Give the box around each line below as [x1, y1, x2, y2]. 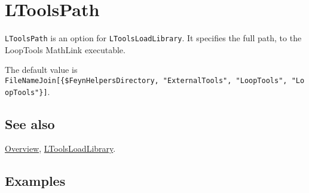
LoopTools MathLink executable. [5, 43, 126, 56]
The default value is [5, 63, 78, 76]
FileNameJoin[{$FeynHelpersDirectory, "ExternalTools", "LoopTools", [5, 76, 287, 85]
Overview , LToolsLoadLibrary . [5, 142, 116, 155]
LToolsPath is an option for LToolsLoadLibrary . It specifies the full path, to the [5, 32, 302, 44]
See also [5, 114, 55, 133]
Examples [5, 171, 66, 190]
